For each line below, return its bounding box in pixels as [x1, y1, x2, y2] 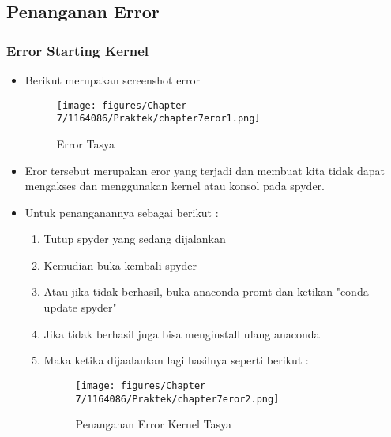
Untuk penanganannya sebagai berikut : [24, 204, 219, 220]
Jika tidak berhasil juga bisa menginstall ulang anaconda [43, 325, 320, 342]
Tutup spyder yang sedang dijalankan [43, 230, 226, 247]
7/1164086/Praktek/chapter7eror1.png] [56, 113, 261, 125]
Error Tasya [56, 135, 115, 151]
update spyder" [43, 299, 117, 316]
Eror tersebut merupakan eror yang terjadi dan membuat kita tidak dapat [24, 162, 385, 178]
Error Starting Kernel [6, 40, 149, 60]
